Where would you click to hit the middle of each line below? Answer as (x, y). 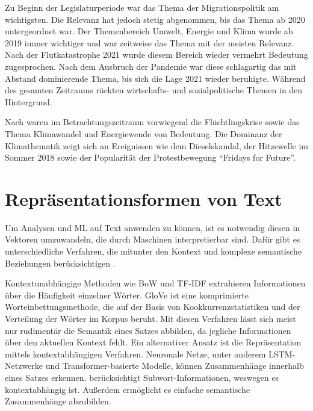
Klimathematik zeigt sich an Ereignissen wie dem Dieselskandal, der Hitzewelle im (157, 145)
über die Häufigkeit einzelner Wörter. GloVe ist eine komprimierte (127, 295)
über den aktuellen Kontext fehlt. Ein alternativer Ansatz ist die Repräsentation (153, 342)
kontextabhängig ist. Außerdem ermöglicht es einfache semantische (128, 389)
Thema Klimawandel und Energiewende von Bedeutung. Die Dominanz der (144, 133)
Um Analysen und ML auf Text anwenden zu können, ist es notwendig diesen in (153, 227)
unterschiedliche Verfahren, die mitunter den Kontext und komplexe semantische (153, 251)
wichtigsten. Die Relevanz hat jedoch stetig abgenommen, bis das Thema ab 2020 (155, 19)
